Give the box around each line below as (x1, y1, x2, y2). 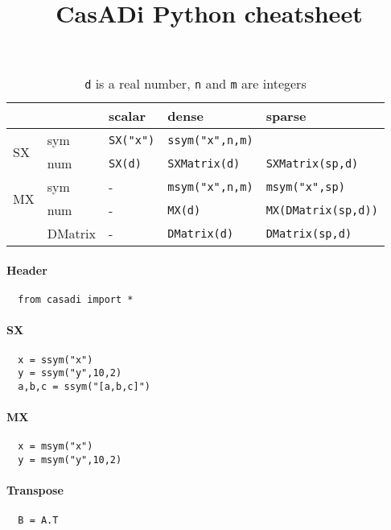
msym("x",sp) (265, 180, 345, 193)
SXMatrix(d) (167, 156, 241, 170)
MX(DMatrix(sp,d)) (265, 203, 378, 217)
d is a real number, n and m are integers (84, 74, 307, 93)
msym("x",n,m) (167, 180, 253, 193)
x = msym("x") (18, 441, 93, 453)
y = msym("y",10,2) (18, 454, 122, 466)
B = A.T (18, 514, 59, 526)
